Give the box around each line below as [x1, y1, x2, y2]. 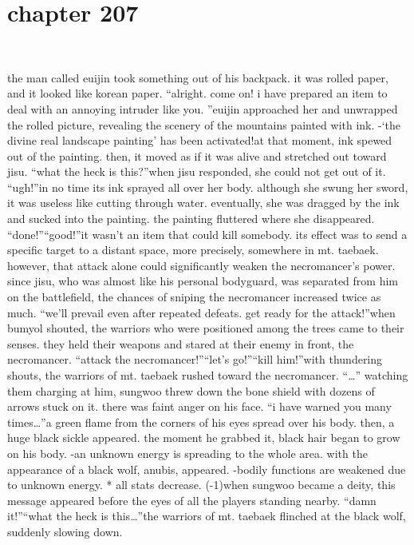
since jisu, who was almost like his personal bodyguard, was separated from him [7, 272, 398, 289]
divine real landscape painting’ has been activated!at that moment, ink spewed [7, 132, 392, 149]
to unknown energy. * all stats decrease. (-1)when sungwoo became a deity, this [7, 476, 396, 493]
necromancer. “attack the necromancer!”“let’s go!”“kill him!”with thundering [7, 351, 383, 368]
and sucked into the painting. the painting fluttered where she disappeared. [7, 210, 375, 227]
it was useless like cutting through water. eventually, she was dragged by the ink [7, 194, 400, 211]
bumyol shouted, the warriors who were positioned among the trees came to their [7, 320, 404, 336]
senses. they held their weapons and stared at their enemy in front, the [7, 335, 354, 352]
